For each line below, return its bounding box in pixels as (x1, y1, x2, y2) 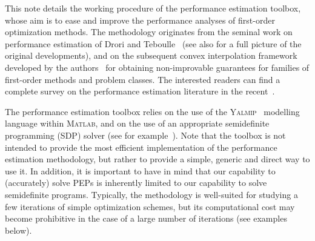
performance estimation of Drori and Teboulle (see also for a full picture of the (5, 37, 302, 50)
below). (5, 223, 32, 236)
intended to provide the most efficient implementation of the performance (5, 140, 277, 153)
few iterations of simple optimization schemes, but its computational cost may (5, 200, 295, 213)
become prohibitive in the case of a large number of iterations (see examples (5, 212, 287, 225)
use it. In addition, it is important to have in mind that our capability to (5, 164, 276, 177)
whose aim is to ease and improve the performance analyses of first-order (5, 13, 275, 26)
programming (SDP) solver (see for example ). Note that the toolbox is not (5, 128, 286, 141)
